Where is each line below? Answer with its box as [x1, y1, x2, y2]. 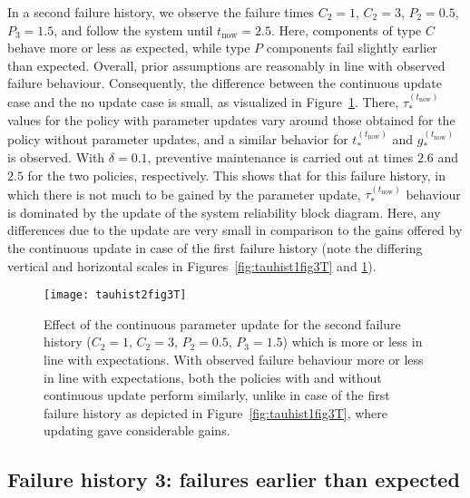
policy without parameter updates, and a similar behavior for [7, 129, 348, 148]
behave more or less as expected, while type [7, 38, 250, 57]
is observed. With [7, 148, 105, 167]
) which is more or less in [282, 332, 423, 351]
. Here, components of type [270, 20, 422, 39]
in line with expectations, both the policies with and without [44, 367, 382, 386]
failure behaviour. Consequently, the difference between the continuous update [7, 73, 443, 93]
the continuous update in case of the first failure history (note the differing [7, 239, 423, 258]
